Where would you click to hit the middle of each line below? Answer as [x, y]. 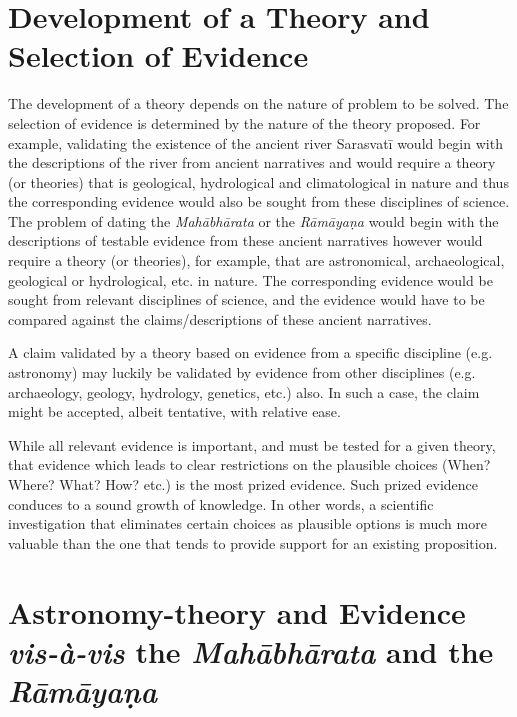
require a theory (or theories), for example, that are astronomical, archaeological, [256, 260]
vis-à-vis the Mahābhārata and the [251, 651]
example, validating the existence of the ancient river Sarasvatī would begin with [255, 142]
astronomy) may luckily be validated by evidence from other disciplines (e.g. [242, 372]
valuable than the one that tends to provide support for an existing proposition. [253, 542]
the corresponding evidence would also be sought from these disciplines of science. [259, 201]
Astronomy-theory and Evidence [237, 611]
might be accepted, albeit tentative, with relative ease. [174, 411]
